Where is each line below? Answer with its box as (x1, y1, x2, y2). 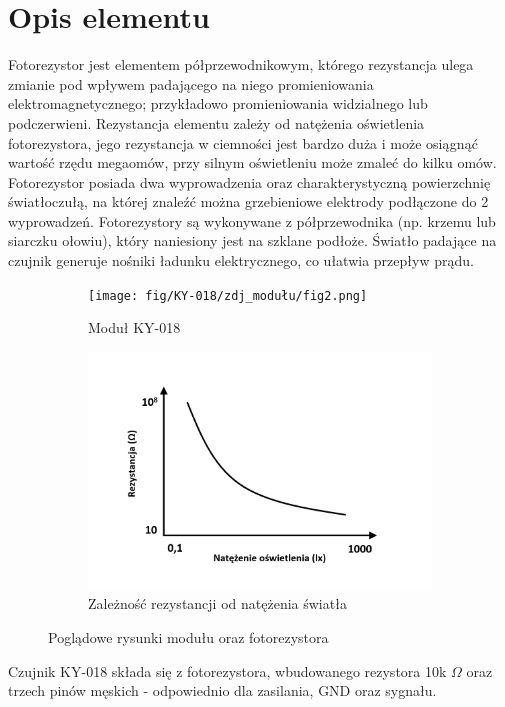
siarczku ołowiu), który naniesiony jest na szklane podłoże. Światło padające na (8, 230, 497, 251)
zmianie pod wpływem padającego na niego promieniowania (8, 73, 374, 94)
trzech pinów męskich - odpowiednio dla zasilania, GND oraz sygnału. (8, 680, 437, 701)
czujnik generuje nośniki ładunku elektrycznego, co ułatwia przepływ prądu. (8, 250, 474, 271)
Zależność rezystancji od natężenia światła (88, 593, 347, 614)
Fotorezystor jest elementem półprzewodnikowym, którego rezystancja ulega (8, 54, 474, 75)
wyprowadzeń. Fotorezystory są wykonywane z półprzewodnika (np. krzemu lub (8, 210, 496, 231)
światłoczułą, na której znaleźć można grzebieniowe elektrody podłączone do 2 (8, 191, 489, 212)
